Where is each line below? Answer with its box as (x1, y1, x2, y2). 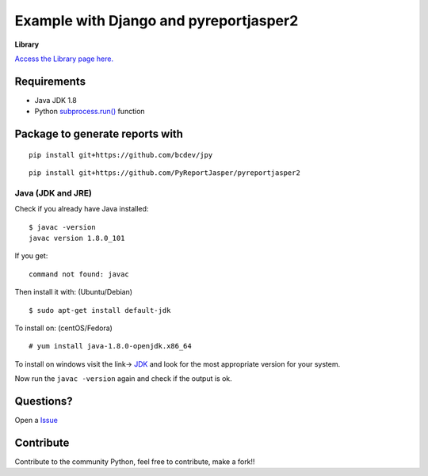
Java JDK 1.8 (34, 95, 77, 105)
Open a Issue (14, 415, 59, 425)
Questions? (14, 394, 73, 408)
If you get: (14, 251, 48, 261)
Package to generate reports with (14, 128, 184, 141)
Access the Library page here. (14, 54, 114, 63)
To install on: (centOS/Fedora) (14, 323, 113, 333)
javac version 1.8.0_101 (29, 234, 125, 242)
